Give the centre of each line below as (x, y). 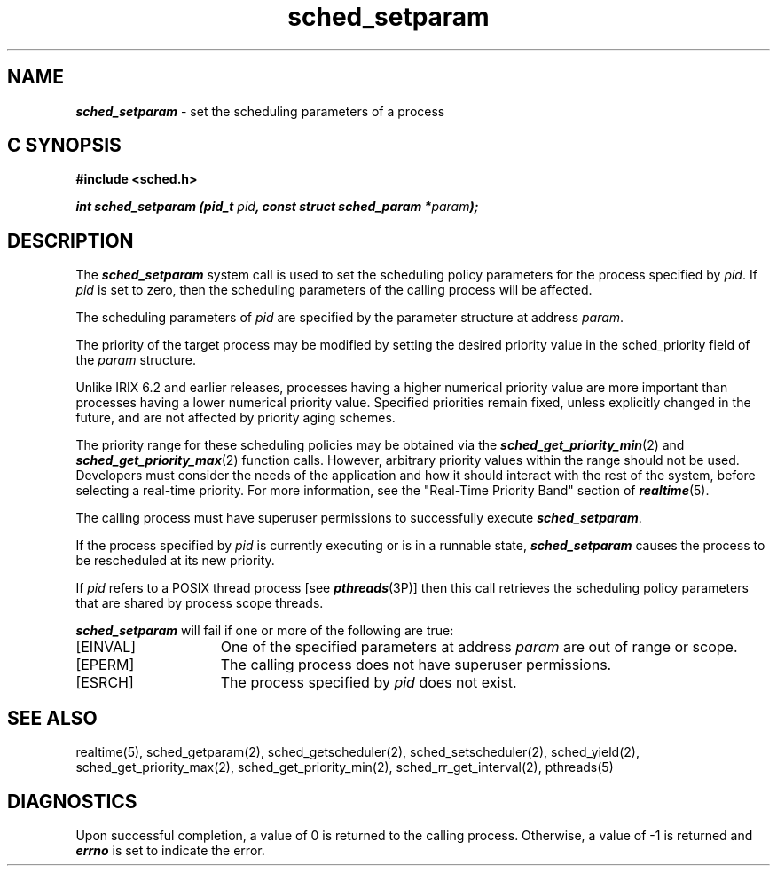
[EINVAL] (106, 647)
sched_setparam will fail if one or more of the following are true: (265, 631)
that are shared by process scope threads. (200, 603)
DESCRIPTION (71, 240)
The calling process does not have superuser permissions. (416, 665)
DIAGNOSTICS (72, 801)
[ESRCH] (105, 683)
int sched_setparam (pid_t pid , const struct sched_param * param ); (277, 207)
